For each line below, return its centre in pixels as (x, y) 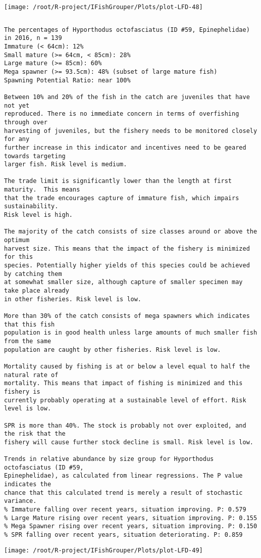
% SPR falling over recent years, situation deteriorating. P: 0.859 (123, 535)
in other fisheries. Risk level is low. (73, 299)
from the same (28, 341)
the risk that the (35, 434)
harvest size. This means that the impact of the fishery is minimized (127, 248)
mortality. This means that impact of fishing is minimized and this (123, 383)
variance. (20, 501)
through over (26, 122)
